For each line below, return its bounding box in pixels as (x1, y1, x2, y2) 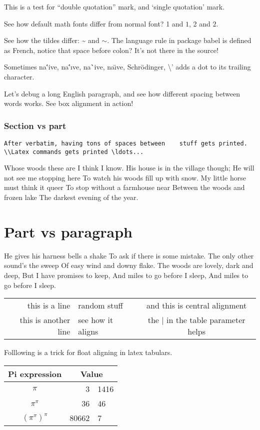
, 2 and (189, 18, 210, 28)
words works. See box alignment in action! (4, 98, 133, 108)
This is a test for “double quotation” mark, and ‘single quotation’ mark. (4, 1, 225, 11)
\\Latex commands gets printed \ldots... (4, 148, 144, 155)
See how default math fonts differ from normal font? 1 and (4, 18, 183, 28)
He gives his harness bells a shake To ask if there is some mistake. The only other (4, 250, 254, 260)
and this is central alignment (146, 299, 247, 311)
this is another (19, 314, 70, 326)
